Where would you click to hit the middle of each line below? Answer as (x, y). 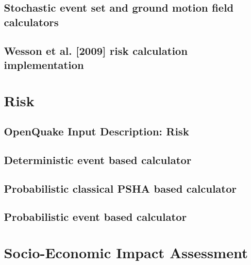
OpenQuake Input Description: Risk (97, 131)
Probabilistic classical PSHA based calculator (120, 188)
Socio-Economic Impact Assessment (126, 253)
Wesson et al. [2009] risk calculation (96, 50)
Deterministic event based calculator (98, 159)
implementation (44, 64)
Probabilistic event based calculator (95, 217)
